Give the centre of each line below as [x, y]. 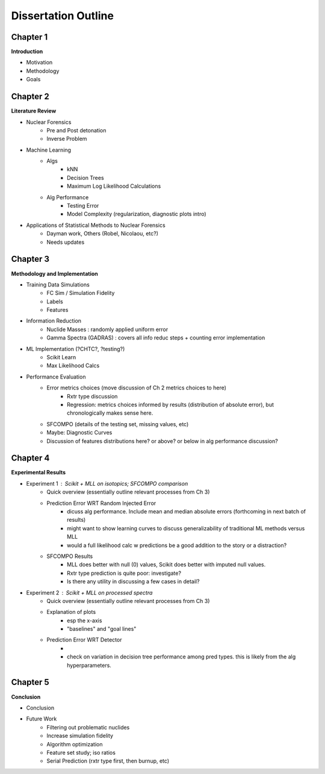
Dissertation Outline [63, 16]
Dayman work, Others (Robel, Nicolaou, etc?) [103, 234]
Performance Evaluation [56, 377]
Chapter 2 [30, 97]
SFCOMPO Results [70, 556]
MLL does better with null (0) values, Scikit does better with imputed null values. [166, 565]
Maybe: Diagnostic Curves [79, 433]
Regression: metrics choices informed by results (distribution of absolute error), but [170, 404]
